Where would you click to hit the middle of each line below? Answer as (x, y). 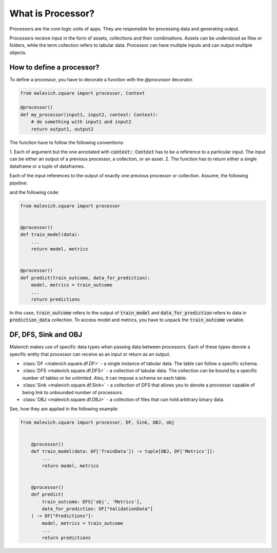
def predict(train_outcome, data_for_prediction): (85, 278)
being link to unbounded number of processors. (73, 392)
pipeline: (18, 183)
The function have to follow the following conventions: (67, 142)
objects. (18, 52)
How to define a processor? (54, 67)
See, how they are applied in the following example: (64, 409)
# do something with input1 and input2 (81, 122)
